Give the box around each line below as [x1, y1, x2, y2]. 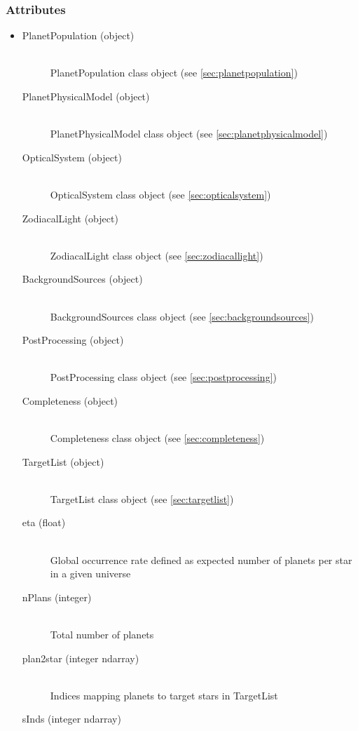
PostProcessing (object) [22, 333, 124, 347]
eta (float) [22, 515, 66, 530]
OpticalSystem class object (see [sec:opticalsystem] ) [50, 187, 271, 201]
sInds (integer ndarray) [22, 711, 121, 726]
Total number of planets [50, 627, 154, 642]
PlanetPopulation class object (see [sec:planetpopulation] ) [50, 65, 298, 80]
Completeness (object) [22, 393, 118, 408]
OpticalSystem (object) [22, 149, 122, 164]
